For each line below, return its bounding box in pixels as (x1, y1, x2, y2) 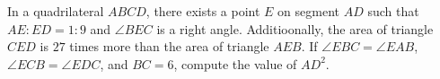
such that (367, 2, 419, 20)
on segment (277, 2, 340, 20)
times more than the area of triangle (69, 37, 269, 56)
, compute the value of (173, 54, 297, 73)
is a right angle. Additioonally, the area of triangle (156, 19, 434, 38)
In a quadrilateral (7, 2, 104, 20)
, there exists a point (145, 2, 260, 20)
